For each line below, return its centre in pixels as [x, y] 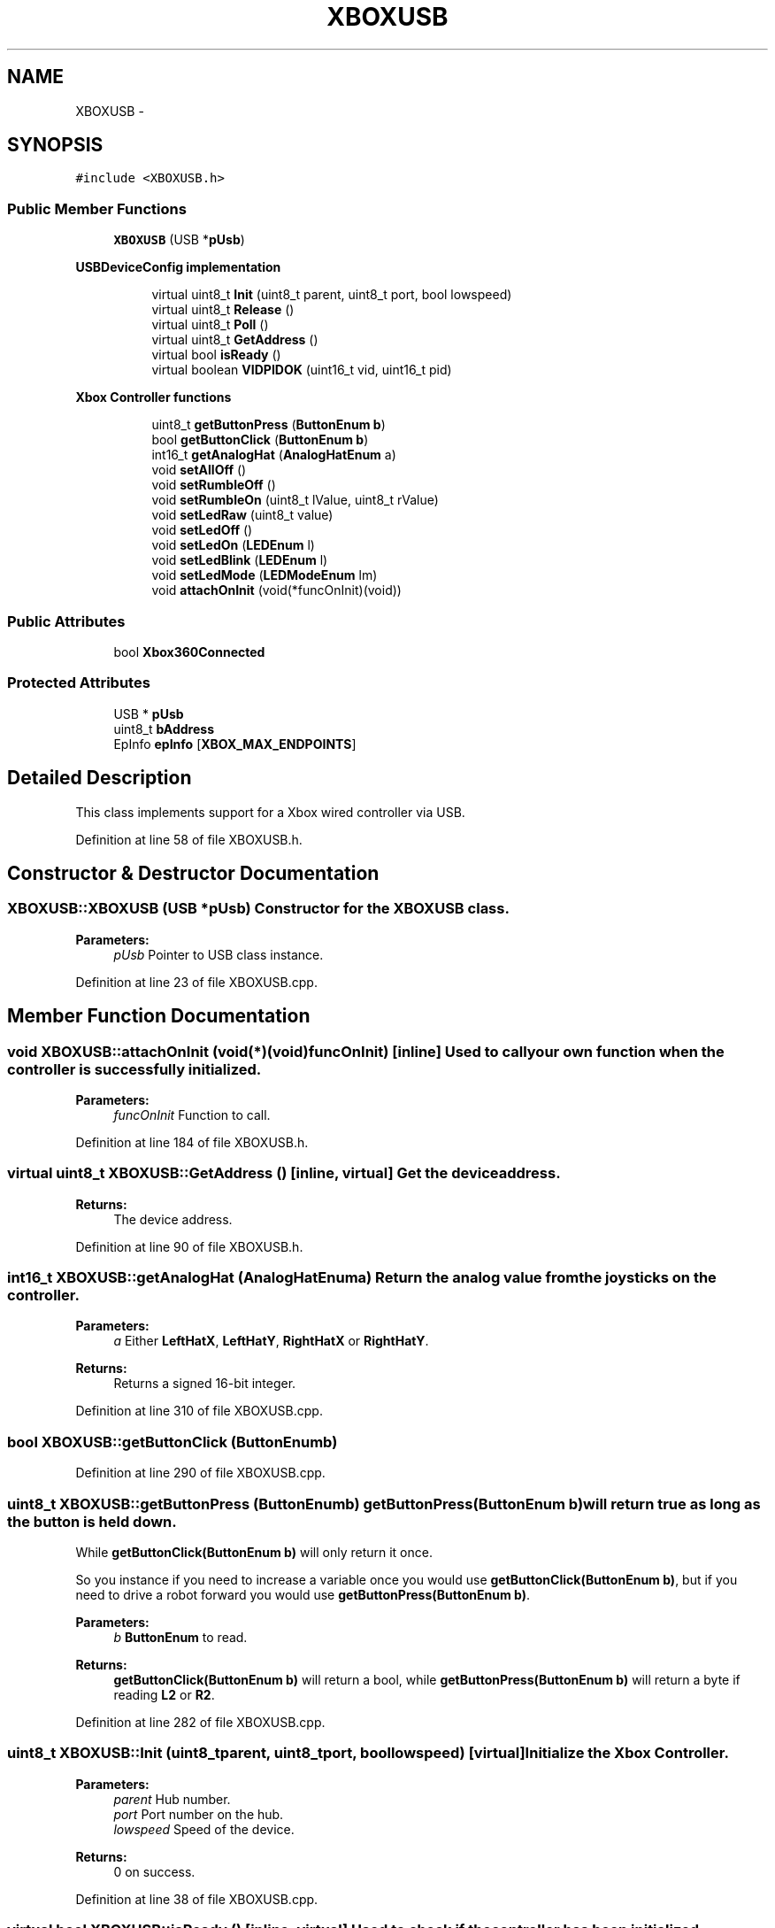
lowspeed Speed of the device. [204, 1829]
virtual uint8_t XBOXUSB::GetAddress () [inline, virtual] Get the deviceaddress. [284, 1173]
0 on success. [154, 1871]
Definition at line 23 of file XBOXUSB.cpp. [196, 982]
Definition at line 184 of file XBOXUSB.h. [192, 1142]
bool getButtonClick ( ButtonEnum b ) [260, 440]
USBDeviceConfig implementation [178, 267]
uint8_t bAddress [164, 729]
